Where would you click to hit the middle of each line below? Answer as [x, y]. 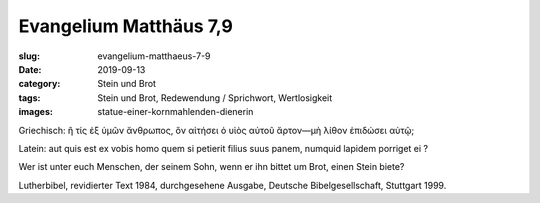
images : [36, 112]
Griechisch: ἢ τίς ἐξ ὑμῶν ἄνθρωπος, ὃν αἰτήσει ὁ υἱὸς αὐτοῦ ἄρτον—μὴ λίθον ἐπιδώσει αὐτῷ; [216, 130]
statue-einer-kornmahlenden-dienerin [175, 112]
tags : [29, 97]
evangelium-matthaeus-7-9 [154, 56]
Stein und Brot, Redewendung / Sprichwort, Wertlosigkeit [215, 97]
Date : [30, 69]
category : [39, 84]
